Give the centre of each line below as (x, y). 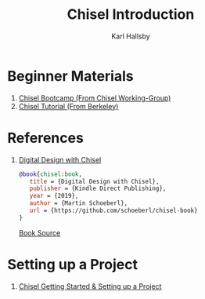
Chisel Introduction (131, 15)
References (45, 138)
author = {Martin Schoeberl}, (79, 203)
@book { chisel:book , (50, 174)
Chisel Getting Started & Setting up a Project (90, 286)
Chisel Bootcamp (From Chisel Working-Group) (95, 98)
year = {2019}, (54, 196)
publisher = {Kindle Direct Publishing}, (98, 189)
